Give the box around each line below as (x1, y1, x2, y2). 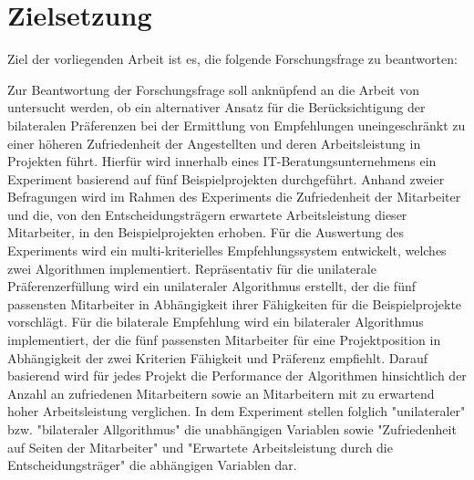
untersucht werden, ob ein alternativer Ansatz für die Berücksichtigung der (7, 98, 426, 117)
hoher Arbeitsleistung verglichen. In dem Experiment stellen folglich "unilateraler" (7, 402, 466, 421)
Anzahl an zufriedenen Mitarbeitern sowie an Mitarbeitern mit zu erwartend (7, 383, 435, 402)
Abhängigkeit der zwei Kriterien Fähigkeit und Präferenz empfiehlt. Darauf (7, 348, 428, 367)
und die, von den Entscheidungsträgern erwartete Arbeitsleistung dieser (7, 204, 407, 224)
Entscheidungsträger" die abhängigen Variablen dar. (7, 455, 297, 475)
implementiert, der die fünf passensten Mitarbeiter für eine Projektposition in (7, 330, 441, 350)
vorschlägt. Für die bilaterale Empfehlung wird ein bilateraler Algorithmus (7, 312, 424, 331)
